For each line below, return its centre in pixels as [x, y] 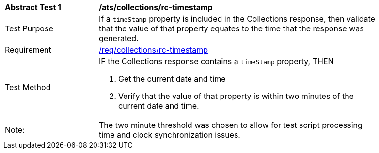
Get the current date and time [172, 79]
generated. [119, 38]
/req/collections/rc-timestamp [153, 50]
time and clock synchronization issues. [170, 135]
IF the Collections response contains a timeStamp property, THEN [216, 61]
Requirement [28, 50]
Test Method [28, 87]
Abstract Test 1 [33, 7]
